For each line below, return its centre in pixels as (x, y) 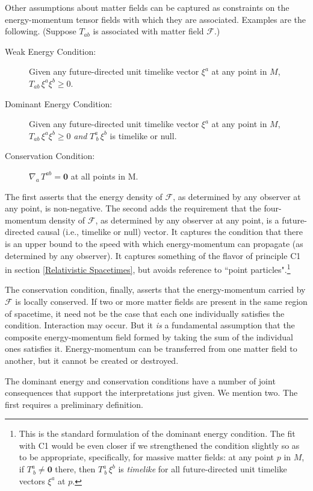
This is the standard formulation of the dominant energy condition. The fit (157, 433)
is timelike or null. (143, 135)
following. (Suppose (41, 31)
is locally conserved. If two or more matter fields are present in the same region (161, 301)
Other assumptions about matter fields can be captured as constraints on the (147, 7)
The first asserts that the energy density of (84, 196)
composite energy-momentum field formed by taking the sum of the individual (149, 336)
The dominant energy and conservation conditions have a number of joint (140, 380)
